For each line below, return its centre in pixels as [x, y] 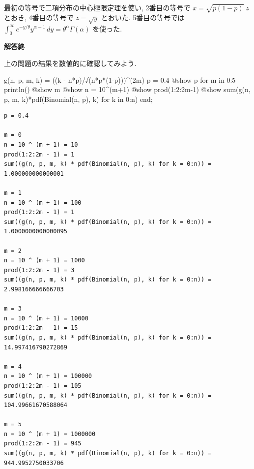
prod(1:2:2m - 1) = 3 [39, 270]
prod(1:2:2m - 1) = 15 [41, 328]
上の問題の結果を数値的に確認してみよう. [70, 63]
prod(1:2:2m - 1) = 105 [43, 386]
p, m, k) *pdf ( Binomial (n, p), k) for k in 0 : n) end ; [78, 99]
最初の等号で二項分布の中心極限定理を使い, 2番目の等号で [97, 7]
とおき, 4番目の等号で [39, 17]
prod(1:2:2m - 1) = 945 [43, 444]
